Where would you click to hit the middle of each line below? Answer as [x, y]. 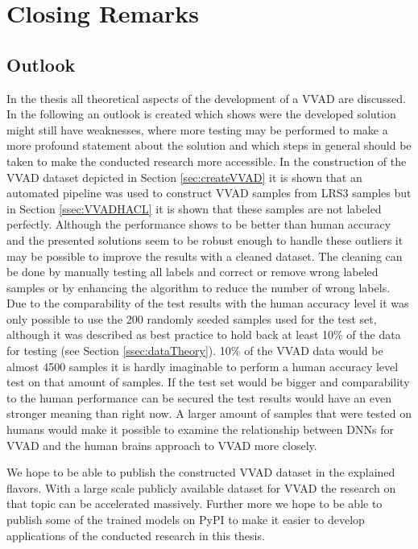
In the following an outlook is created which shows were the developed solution [201, 114]
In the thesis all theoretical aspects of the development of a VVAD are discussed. [206, 98]
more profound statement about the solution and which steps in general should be [209, 145]
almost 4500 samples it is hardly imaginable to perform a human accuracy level [203, 366]
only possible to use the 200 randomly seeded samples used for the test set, [192, 318]
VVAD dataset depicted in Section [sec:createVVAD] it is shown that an [184, 177]
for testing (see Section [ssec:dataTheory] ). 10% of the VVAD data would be [195, 351]
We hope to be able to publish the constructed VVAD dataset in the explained [201, 472]
